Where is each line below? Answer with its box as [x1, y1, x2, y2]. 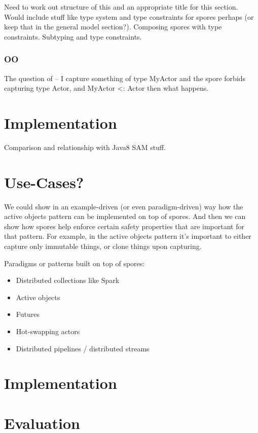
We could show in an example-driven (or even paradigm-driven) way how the [4, 201, 243, 211]
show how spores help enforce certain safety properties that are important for [4, 221, 244, 231]
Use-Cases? [4, 171, 84, 192]
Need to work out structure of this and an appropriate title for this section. [4, 2, 238, 12]
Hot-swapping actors [16, 326, 80, 336]
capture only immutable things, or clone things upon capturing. [4, 241, 202, 251]
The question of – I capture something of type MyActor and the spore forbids [4, 73, 246, 83]
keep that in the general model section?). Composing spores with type [4, 21, 222, 32]
